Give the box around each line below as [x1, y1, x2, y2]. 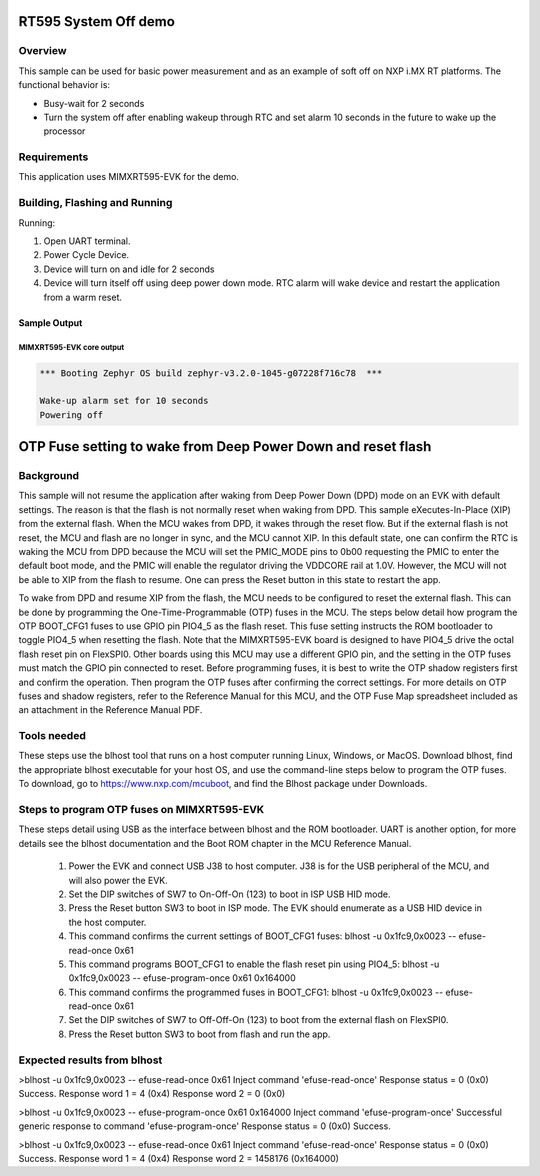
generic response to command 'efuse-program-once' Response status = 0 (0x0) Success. [18, 1120, 392, 1132]
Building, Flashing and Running [18, 196, 173, 210]
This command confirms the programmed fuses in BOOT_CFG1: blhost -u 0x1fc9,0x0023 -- [68, 986, 444, 998]
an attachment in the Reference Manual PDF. [18, 704, 203, 716]
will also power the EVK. [68, 874, 169, 886]
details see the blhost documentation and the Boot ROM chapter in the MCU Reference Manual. [18, 837, 412, 849]
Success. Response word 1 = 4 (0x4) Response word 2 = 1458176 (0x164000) [18, 1152, 340, 1164]
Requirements [18, 150, 89, 164]
